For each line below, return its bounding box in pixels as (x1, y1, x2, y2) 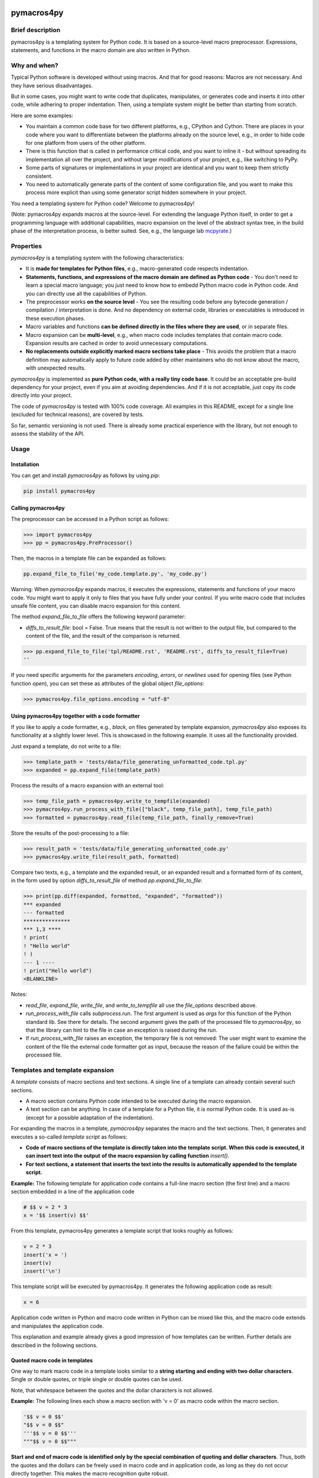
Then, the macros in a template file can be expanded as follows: (11, 555, 167, 562)
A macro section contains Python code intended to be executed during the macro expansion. (25, 1097, 252, 1104)
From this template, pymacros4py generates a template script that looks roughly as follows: (11, 1227, 233, 1234)
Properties (11, 242, 43, 250)
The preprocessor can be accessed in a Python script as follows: (11, 515, 170, 523)
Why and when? (11, 61, 58, 69)
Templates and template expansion (11, 1066, 115, 1074)
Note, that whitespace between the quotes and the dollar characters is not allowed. (11, 1386, 214, 1393)
